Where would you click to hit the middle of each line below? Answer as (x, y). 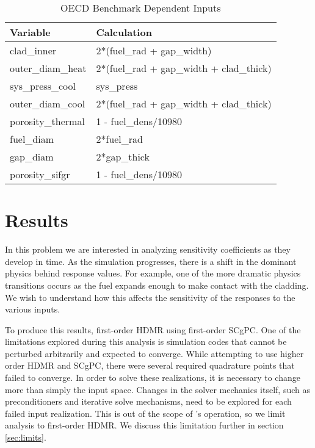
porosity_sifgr (40, 174)
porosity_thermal (47, 121)
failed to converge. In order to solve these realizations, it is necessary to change (153, 378)
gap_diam (32, 157)
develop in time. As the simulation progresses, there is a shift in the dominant (151, 261)
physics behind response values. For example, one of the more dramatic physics (153, 273)
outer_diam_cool (48, 103)
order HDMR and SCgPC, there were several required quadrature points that (150, 365)
